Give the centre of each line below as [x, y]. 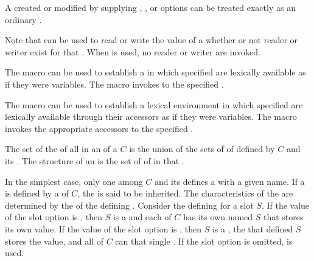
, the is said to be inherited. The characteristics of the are [185, 193]
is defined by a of [37, 193]
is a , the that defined [253, 228]
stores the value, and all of [54, 241]
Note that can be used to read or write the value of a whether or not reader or [152, 40]
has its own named [218, 217]
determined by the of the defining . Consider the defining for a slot [129, 205]
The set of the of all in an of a [61, 149]
